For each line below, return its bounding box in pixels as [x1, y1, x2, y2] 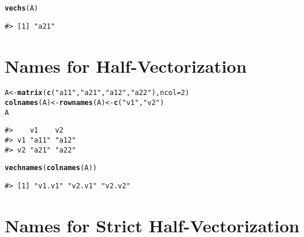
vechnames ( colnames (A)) [5, 164, 97, 172]
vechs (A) [5, 4, 39, 12]
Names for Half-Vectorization [5, 53, 247, 77]
